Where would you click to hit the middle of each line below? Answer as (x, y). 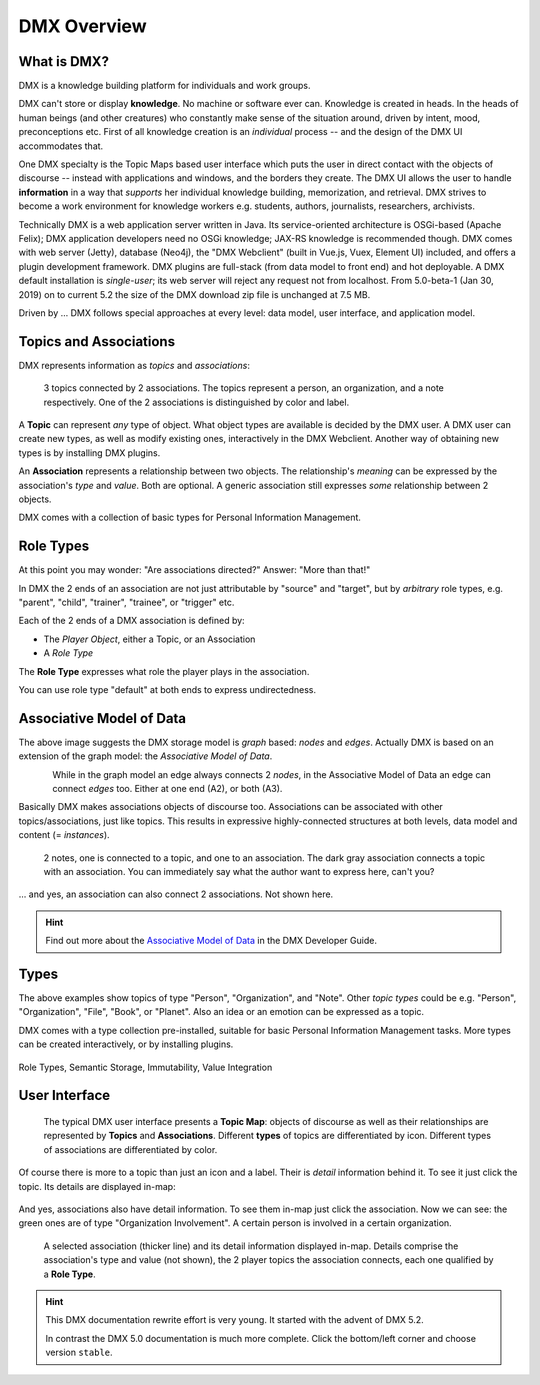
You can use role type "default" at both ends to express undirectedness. (167, 689)
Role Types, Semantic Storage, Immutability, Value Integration (145, 1067)
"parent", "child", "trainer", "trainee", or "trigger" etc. (126, 602)
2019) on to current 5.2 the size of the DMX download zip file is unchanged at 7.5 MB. (194, 294)
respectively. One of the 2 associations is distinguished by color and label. (196, 402)
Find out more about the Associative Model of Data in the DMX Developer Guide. (211, 941)
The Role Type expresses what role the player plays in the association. (164, 671)
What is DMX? (64, 61)
